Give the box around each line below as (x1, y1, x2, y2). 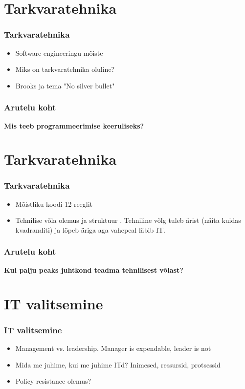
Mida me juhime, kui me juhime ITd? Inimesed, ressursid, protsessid (15, 359, 221, 369)
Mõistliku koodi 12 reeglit (15, 198, 93, 209)
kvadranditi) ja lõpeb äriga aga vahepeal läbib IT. (15, 224, 165, 235)
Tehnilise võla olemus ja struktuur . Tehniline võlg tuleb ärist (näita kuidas (15, 215, 241, 225)
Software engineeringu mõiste (15, 47, 103, 58)
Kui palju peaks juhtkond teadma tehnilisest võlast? (4, 264, 183, 275)
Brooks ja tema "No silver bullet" (15, 80, 115, 90)
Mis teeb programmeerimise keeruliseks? (4, 120, 144, 130)
